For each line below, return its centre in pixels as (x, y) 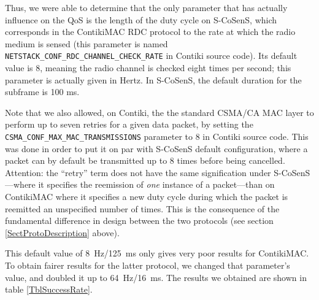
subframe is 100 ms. (42, 92)
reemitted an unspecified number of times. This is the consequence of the (142, 208)
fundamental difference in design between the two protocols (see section (139, 221)
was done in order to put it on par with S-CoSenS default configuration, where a (156, 148)
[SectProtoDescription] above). (62, 232)
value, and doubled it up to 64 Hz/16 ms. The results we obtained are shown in (156, 277)
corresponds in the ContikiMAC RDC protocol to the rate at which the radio (150, 32)
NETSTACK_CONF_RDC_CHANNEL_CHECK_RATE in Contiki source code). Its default (151, 56)
